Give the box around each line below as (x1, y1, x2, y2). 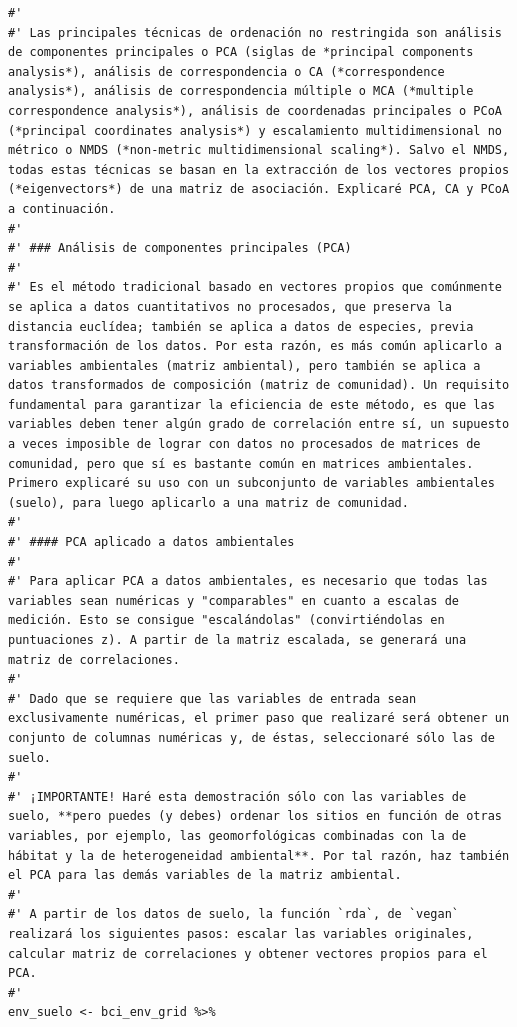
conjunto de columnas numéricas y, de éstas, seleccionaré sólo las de (8, 730, 495, 745)
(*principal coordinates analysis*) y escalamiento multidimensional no (8, 123, 502, 138)
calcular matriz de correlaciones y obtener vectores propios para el (8, 946, 488, 961)
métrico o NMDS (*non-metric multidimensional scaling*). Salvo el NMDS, (8, 143, 510, 158)
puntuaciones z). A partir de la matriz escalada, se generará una (8, 633, 467, 647)
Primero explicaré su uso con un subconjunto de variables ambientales (8, 476, 495, 491)
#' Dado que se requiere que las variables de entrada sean (8, 691, 417, 706)
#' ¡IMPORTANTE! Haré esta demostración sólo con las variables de (8, 789, 467, 804)
